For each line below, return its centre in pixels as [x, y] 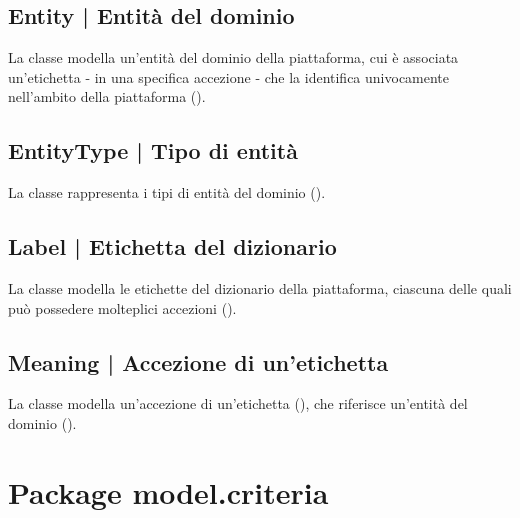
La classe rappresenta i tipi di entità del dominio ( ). [167, 192]
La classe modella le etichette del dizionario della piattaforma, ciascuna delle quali [260, 287]
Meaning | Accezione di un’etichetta [198, 361]
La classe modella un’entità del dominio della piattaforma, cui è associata [233, 57]
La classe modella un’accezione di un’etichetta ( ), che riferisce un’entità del [238, 403]
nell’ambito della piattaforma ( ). [107, 96]
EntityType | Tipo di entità [153, 150]
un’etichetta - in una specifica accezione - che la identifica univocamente [229, 76]
